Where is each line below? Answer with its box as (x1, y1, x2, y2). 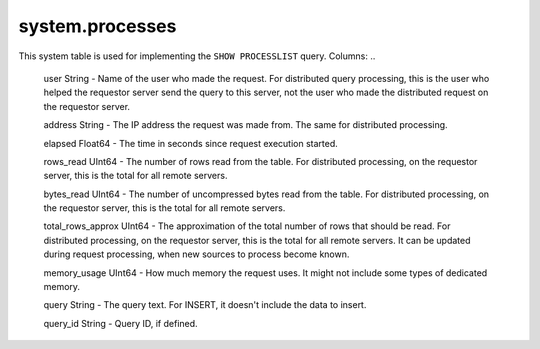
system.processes (18, 15, 177, 37)
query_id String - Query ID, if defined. (43, 317, 199, 329)
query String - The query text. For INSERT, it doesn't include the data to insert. (43, 299, 367, 311)
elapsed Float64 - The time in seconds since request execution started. (43, 137, 339, 149)
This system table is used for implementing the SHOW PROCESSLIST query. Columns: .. (18, 50, 376, 62)
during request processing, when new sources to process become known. (43, 248, 350, 260)
